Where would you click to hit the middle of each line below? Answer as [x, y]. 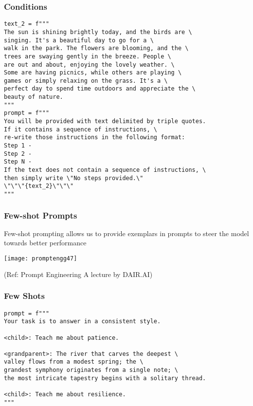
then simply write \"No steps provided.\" [74, 178]
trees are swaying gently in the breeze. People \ [88, 56]
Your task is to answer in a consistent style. [82, 322]
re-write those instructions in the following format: [95, 138]
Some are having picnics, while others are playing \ [93, 73]
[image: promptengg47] [41, 259]
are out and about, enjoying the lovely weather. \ [89, 65]
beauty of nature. [34, 97]
